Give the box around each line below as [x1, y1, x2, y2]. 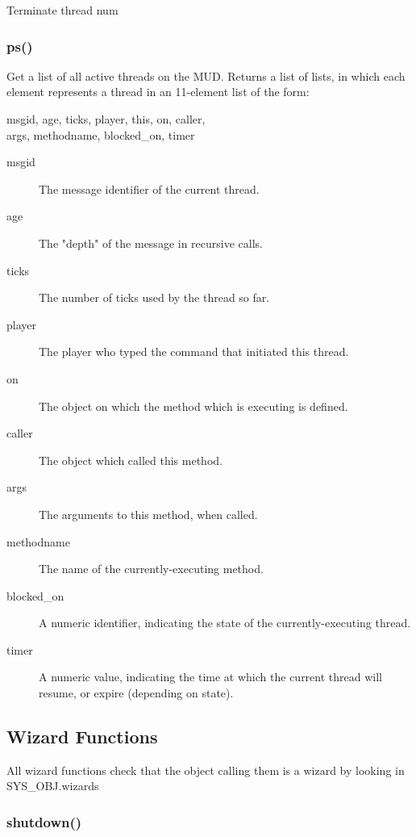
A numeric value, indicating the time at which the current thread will [39, 668, 382, 685]
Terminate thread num [6, 2, 119, 18]
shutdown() [6, 811, 82, 831]
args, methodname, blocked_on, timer [6, 126, 195, 143]
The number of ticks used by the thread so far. [39, 289, 270, 306]
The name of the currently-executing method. [39, 560, 264, 577]
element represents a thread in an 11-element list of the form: [6, 83, 310, 100]
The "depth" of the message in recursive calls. [39, 234, 263, 251]
